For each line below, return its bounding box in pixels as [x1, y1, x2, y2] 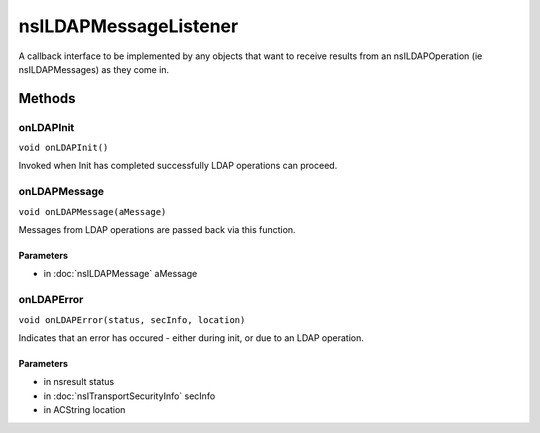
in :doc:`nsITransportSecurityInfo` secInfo [43, 390, 216, 402]
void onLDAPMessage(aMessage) [18, 206, 167, 217]
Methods [18, 90, 76, 107]
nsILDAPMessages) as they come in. [18, 63, 170, 75]
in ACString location [43, 404, 126, 416]
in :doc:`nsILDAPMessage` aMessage [43, 268, 198, 280]
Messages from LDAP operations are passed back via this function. [18, 224, 296, 236]
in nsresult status [43, 376, 115, 388]
